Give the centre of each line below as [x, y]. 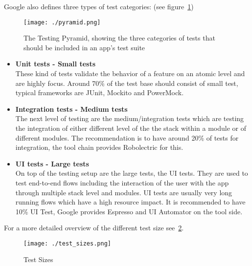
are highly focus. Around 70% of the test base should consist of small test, [127, 83]
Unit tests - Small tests [55, 64]
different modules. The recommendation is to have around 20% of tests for [127, 137]
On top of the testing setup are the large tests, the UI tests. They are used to [132, 173]
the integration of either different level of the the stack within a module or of [131, 128]
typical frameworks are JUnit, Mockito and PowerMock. [100, 92]
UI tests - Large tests [52, 163]
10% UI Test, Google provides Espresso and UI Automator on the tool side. [129, 211]
